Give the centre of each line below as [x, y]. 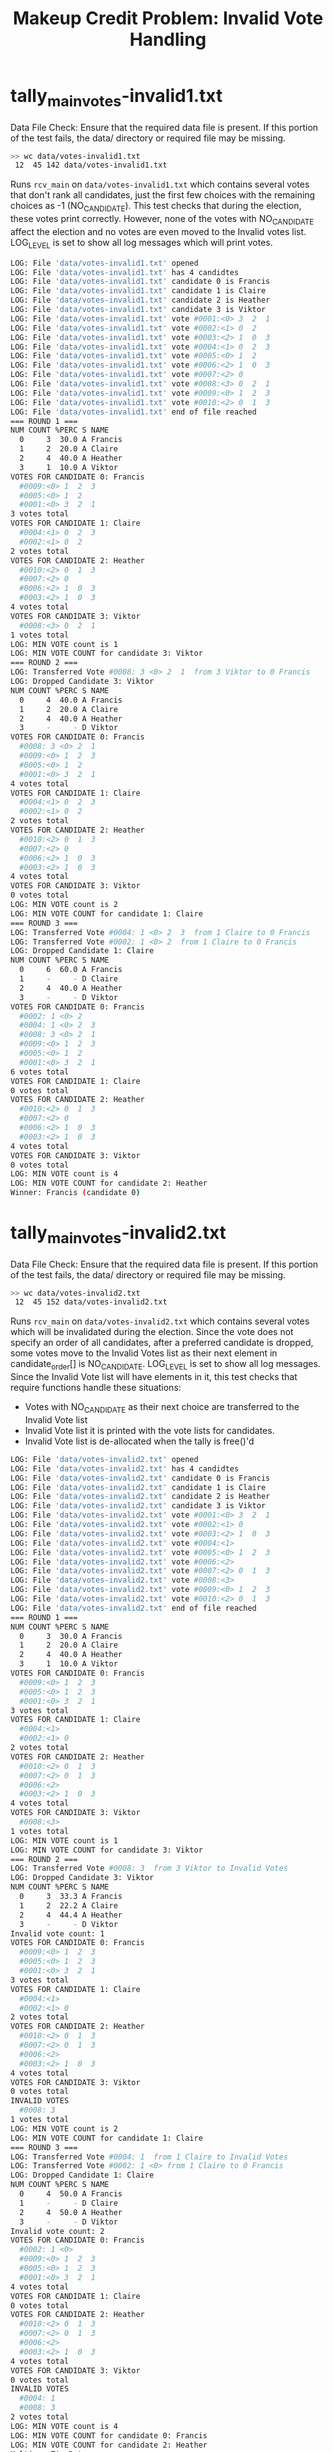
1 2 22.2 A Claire [68, 1905]
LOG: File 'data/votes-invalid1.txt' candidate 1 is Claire [138, 291]
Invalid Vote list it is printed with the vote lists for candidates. [149, 1430]
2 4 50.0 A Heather [71, 2212]
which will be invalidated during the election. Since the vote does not [152, 1332]
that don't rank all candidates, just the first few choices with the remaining [163, 195]
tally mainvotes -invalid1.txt [116, 98]
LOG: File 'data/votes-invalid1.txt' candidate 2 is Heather [140, 300]
